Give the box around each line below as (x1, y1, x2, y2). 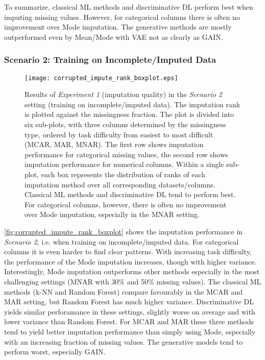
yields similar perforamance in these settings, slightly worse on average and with (4, 306, 255, 317)
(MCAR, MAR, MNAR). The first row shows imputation (25, 139, 204, 150)
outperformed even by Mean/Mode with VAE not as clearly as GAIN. (4, 31, 223, 42)
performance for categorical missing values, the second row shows (25, 149, 228, 159)
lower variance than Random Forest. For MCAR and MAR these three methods (4, 316, 254, 327)
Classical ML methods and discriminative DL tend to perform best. (25, 189, 236, 200)
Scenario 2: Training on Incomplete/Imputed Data (4, 53, 216, 66)
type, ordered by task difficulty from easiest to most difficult (25, 129, 213, 139)
